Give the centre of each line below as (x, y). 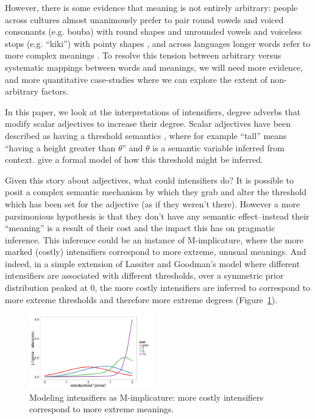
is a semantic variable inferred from (218, 147)
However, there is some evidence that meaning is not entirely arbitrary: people (151, 7)
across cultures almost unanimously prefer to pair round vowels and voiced (144, 19)
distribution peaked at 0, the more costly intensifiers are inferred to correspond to (158, 288)
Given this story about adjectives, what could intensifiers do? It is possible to (150, 180)
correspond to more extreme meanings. (102, 409)
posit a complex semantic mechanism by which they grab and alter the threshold (156, 192)
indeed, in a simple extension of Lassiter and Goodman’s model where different (153, 263)
